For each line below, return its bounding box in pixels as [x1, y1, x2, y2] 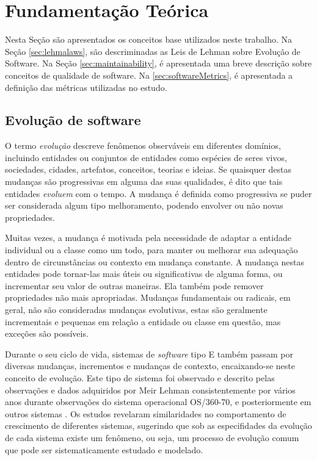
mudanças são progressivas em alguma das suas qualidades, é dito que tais [5, 175, 283, 188]
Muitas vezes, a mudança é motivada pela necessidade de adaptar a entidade [5, 231, 291, 244]
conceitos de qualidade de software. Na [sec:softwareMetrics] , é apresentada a [5, 68, 293, 81]
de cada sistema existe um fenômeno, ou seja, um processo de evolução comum [5, 431, 299, 444]
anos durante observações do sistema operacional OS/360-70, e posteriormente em [5, 395, 312, 408]
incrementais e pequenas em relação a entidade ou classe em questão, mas [5, 315, 281, 328]
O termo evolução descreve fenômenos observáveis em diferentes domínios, [5, 139, 281, 152]
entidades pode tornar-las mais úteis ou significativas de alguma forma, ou [5, 267, 283, 280]
